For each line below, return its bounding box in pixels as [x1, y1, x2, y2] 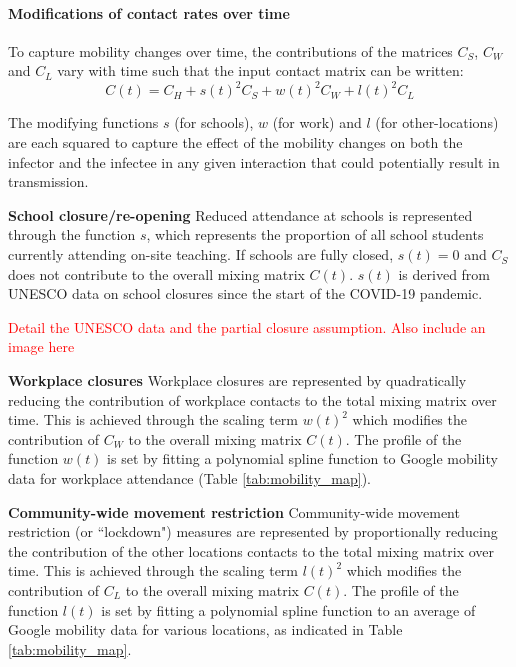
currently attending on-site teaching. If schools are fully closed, [8, 244, 394, 265]
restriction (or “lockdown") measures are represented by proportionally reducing [8, 521, 498, 542]
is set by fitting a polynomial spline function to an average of [101, 599, 476, 620]
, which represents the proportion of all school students [146, 224, 484, 245]
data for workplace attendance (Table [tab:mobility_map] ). [8, 467, 371, 488]
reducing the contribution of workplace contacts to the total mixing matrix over [8, 389, 497, 410]
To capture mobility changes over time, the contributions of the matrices [8, 40, 453, 61]
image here [8, 336, 75, 357]
